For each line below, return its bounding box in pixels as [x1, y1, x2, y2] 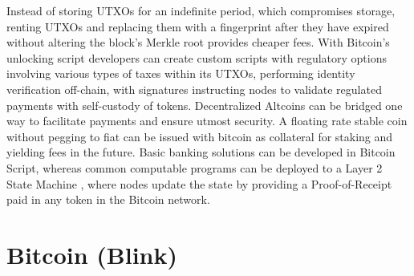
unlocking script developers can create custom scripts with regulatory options [6, 49, 387, 66]
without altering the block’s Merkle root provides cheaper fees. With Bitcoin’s [6, 34, 390, 51]
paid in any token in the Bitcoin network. [6, 191, 210, 208]
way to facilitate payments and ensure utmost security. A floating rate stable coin [6, 112, 408, 129]
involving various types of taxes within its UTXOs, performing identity [6, 65, 355, 82]
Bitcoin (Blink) [6, 237, 177, 270]
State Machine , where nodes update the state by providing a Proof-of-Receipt [6, 175, 392, 192]
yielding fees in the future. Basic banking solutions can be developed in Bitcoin [6, 144, 396, 160]
